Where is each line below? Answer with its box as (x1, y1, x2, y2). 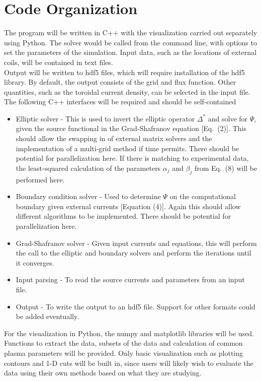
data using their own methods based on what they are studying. (4, 367, 202, 378)
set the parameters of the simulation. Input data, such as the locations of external (4, 47, 256, 57)
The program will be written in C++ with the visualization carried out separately (4, 27, 257, 38)
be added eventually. (16, 311, 79, 322)
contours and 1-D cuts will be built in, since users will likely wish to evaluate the (4, 357, 253, 368)
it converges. (16, 257, 54, 268)
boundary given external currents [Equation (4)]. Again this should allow (16, 201, 241, 211)
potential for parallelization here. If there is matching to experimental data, (16, 153, 249, 163)
